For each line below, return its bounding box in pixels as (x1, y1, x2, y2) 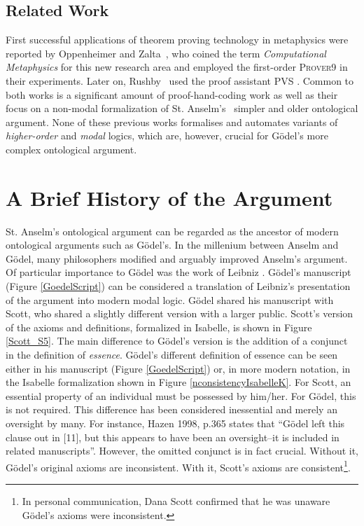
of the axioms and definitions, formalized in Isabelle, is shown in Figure (6, 319, 312, 334)
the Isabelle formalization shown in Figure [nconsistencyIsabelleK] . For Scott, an (6, 375, 351, 389)
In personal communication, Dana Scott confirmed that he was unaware (22, 494, 330, 508)
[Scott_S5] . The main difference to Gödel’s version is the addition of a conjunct (6, 333, 348, 348)
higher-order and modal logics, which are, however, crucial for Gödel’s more (6, 128, 328, 143)
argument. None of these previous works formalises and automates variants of (6, 114, 338, 129)
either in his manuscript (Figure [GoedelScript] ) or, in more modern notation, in (6, 361, 351, 375)
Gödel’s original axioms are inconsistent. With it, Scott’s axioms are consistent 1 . (6, 457, 351, 474)
